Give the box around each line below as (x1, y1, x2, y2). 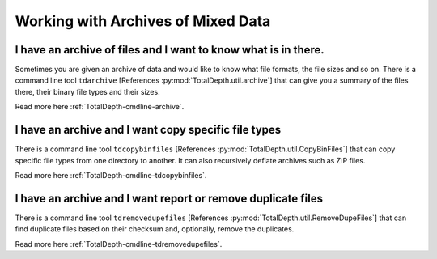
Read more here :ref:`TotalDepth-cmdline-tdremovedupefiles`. (15, 239, 223, 248)
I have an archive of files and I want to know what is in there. (15, 43, 325, 57)
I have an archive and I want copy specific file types (15, 123, 282, 137)
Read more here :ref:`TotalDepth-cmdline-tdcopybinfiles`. (15, 170, 207, 180)
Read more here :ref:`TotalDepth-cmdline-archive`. (15, 102, 185, 112)
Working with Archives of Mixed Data (15, 12, 271, 30)
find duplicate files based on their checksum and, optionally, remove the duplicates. (15, 224, 295, 234)
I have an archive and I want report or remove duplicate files (15, 191, 324, 206)
